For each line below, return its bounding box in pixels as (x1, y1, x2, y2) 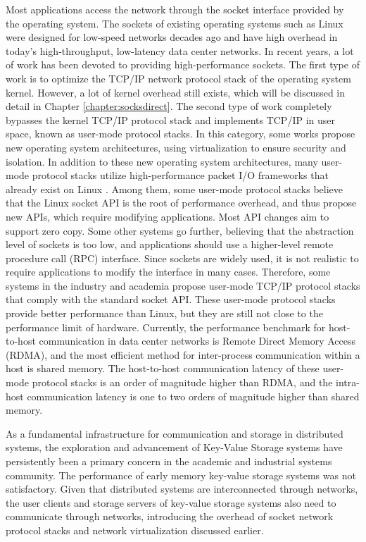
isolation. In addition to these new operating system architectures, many (6, 154, 318, 168)
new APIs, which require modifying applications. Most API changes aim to (6, 209, 329, 223)
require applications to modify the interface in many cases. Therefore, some (6, 264, 331, 279)
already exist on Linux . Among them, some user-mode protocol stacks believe (6, 181, 343, 196)
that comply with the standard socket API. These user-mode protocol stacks (6, 292, 336, 307)
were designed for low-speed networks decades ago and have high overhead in (6, 30, 338, 44)
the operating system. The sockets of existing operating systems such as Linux (6, 16, 343, 30)
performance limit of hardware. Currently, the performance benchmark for (6, 319, 326, 334)
